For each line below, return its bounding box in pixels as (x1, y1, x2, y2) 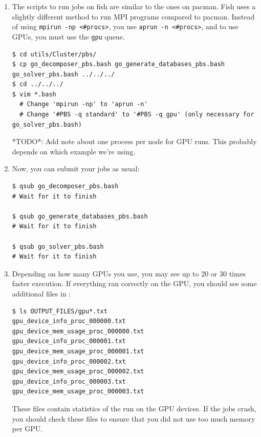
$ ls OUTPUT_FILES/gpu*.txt (12, 307, 107, 315)
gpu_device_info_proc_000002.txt (12, 357, 126, 365)
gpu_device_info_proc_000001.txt (12, 337, 126, 345)
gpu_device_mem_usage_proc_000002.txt (12, 368, 144, 375)
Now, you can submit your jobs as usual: (12, 163, 140, 174)
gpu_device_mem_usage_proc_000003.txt (12, 388, 144, 395)
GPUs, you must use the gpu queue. (12, 31, 125, 42)
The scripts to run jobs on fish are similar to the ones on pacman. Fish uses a (12, 1, 256, 11)
